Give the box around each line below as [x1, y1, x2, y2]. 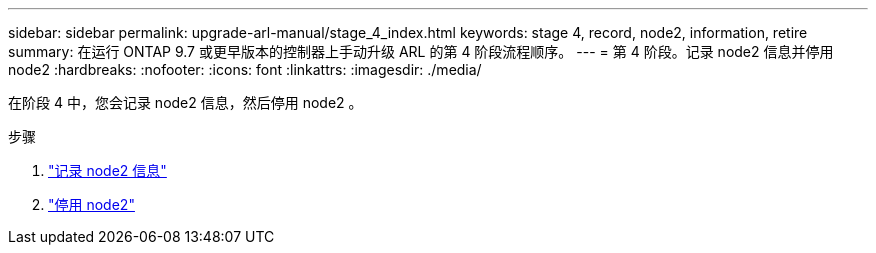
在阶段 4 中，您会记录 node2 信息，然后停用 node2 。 [8, 94, 363, 111]
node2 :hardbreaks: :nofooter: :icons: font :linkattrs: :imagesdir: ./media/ [8, 61, 482, 78]
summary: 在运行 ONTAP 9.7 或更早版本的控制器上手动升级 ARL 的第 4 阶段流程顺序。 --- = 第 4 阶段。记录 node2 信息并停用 [8, 43, 834, 60]
